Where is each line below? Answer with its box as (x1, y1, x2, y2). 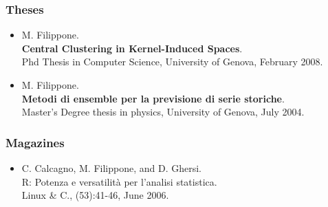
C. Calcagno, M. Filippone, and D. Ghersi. (21, 161, 201, 175)
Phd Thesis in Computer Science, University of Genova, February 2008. (21, 54, 323, 69)
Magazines (6, 133, 65, 151)
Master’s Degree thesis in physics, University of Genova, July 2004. (21, 105, 305, 119)
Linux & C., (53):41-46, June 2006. (21, 188, 169, 202)
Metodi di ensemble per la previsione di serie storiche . (21, 91, 285, 105)
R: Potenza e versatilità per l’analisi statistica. (21, 174, 217, 188)
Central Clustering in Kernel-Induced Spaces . (21, 41, 243, 55)
